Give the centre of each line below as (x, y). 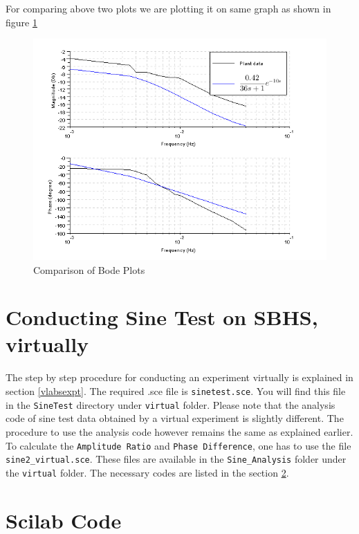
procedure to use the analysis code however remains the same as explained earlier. (179, 431)
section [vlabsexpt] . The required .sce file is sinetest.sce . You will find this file (176, 391)
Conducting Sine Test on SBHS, (162, 317)
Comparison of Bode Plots (89, 269)
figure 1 (21, 22)
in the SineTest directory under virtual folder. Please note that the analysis (171, 404)
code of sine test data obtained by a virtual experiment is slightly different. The (175, 418)
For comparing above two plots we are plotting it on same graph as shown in (168, 8)
